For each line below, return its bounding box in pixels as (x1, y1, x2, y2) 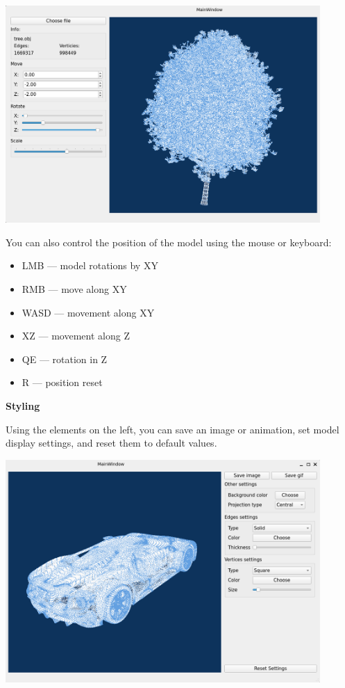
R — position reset (22, 375, 103, 390)
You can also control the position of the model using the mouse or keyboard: (6, 234, 332, 249)
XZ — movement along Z (22, 328, 130, 343)
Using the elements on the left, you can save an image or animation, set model (6, 422, 339, 436)
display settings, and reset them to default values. (6, 435, 217, 450)
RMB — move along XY (22, 281, 127, 296)
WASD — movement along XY (22, 305, 155, 319)
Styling (6, 398, 40, 413)
